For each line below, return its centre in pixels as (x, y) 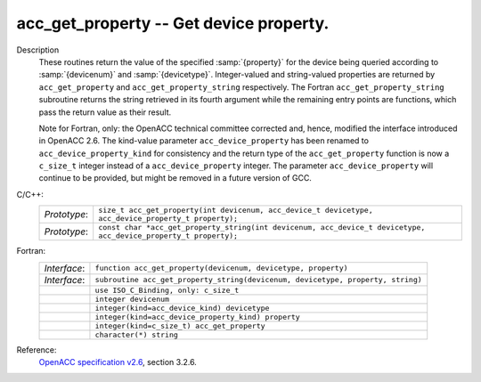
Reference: (37, 349)
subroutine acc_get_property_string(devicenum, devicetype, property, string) (258, 280)
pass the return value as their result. (105, 112)
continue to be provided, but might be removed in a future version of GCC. (175, 178)
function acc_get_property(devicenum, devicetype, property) (221, 268)
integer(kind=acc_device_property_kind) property (197, 317)
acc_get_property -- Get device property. (173, 23)
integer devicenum (132, 299)
